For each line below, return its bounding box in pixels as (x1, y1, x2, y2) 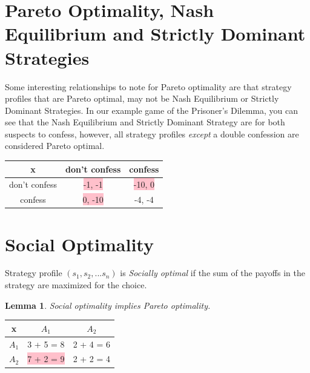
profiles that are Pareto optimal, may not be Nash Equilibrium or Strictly (5, 92, 279, 105)
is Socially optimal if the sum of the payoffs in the (120, 266, 305, 279)
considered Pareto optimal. (5, 139, 105, 152)
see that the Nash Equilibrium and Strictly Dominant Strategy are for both (5, 116, 285, 128)
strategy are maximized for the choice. (5, 279, 147, 291)
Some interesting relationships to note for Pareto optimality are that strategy (5, 80, 292, 93)
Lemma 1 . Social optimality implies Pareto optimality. (5, 299, 211, 311)
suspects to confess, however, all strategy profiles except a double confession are (5, 127, 299, 140)
